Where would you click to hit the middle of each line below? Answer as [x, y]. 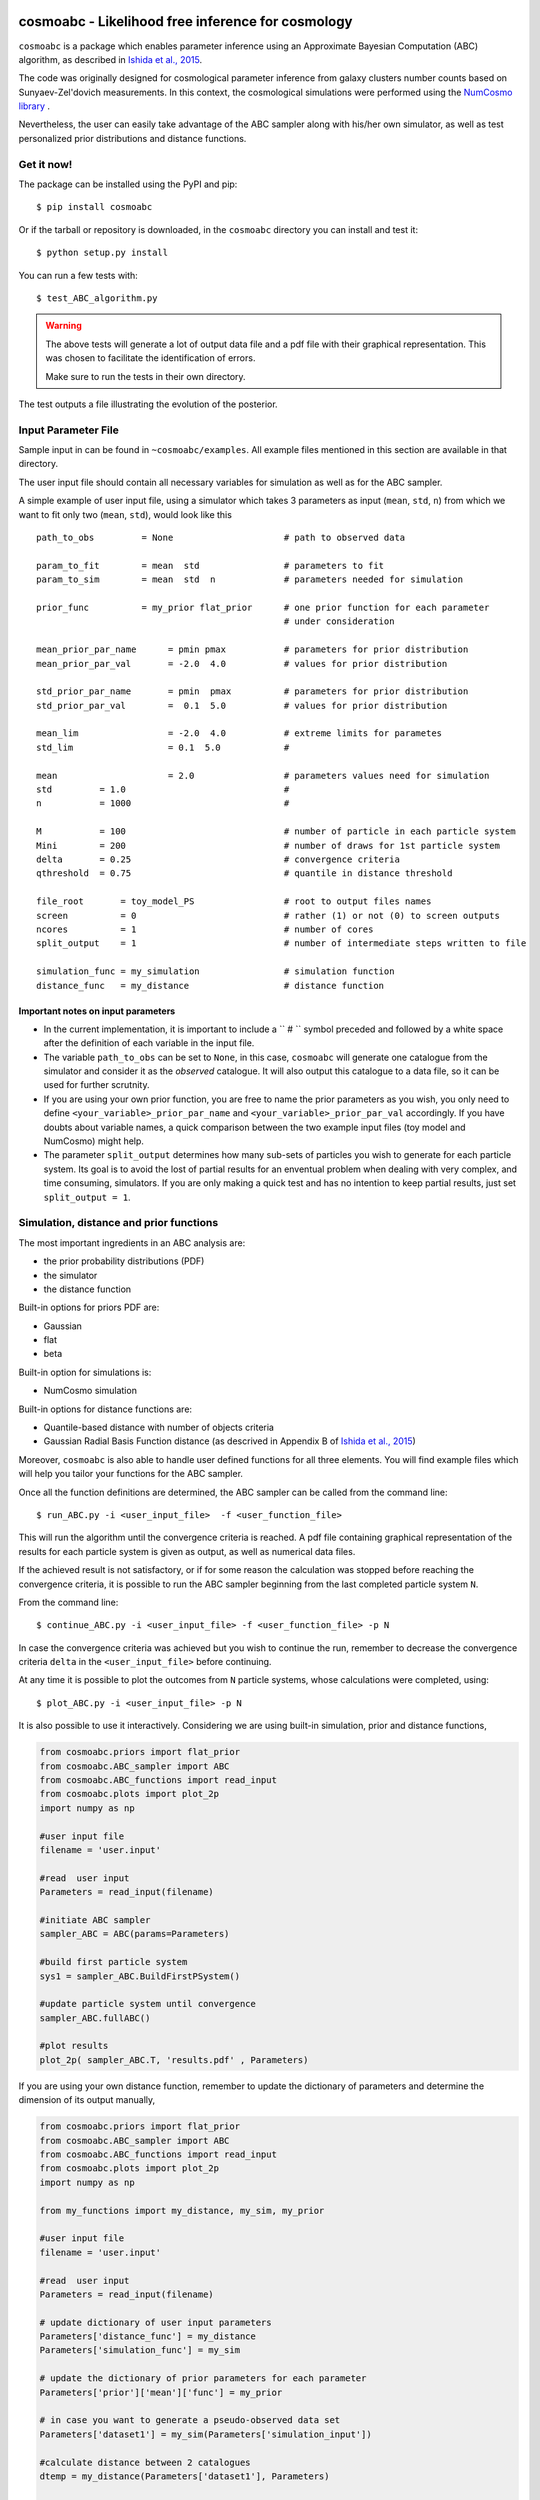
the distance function [87, 1289]
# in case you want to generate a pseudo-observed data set [190, 2420]
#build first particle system [113, 1962]
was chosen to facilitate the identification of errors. [150, 358]
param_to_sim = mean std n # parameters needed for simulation [250, 579]
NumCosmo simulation [90, 1391]
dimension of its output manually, [87, 2100]
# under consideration [339, 621]
